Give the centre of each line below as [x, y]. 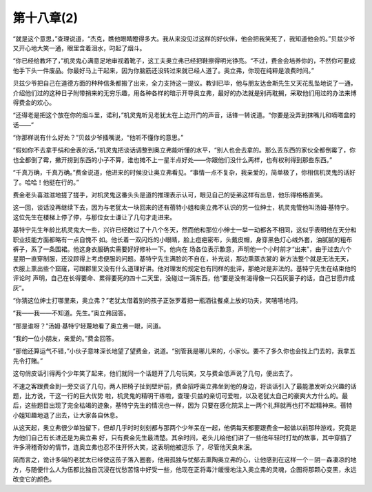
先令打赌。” [28, 361]
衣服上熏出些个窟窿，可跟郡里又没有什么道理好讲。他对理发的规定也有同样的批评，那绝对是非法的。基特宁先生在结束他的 [185, 268]
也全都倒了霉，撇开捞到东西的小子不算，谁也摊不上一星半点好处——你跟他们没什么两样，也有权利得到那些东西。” [173, 159]
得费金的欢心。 [34, 102]
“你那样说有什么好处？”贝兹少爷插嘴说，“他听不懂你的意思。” [98, 137]
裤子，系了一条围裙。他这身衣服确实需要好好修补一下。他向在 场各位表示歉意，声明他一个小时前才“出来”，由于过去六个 [182, 249]
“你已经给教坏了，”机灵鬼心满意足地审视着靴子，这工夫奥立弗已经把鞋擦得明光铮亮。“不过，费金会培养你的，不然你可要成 [184, 61]
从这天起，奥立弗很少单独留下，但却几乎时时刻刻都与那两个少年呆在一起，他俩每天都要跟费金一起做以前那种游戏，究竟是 [185, 428]
